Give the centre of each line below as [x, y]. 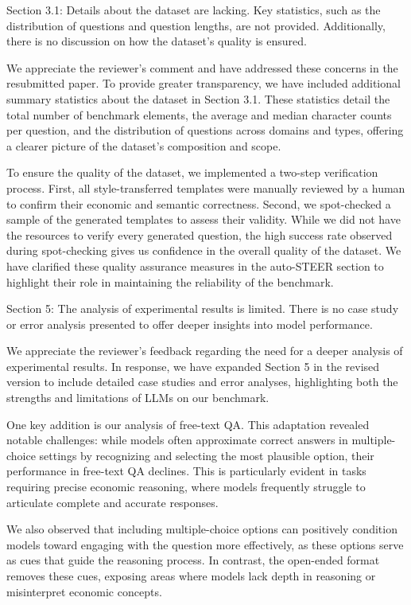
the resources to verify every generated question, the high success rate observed [200, 234]
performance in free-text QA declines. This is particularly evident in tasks [186, 471]
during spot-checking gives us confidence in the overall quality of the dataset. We [204, 250]
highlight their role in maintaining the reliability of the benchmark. [170, 281]
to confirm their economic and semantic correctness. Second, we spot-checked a [199, 203]
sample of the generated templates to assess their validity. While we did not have [204, 219]
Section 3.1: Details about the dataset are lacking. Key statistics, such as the [194, 10]
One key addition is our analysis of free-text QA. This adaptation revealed [188, 424]
